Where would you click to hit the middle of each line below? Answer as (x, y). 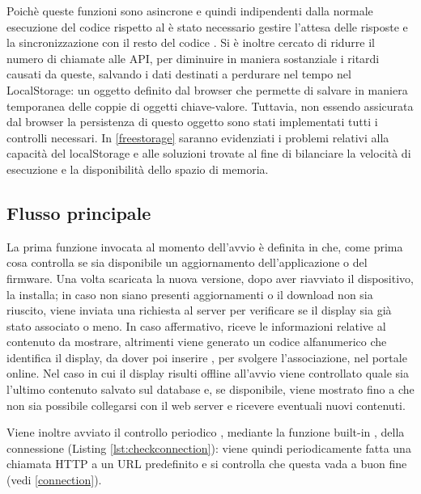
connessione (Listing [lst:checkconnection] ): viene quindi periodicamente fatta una (209, 448)
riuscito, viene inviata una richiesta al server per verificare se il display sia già (199, 310)
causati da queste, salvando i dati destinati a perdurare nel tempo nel (179, 74)
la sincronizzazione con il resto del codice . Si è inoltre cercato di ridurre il (191, 42)
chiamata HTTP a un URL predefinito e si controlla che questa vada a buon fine (207, 464)
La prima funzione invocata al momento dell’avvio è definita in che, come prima (205, 246)
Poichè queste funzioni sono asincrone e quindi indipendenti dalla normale (190, 11)
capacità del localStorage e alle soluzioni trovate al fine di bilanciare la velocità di (209, 153)
